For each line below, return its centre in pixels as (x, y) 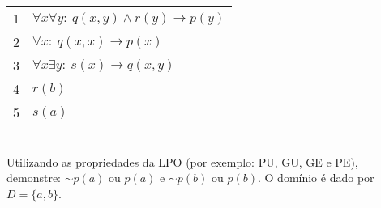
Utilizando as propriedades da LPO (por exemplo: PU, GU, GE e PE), (182, 161)
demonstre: (34, 178)
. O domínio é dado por (316, 178)
